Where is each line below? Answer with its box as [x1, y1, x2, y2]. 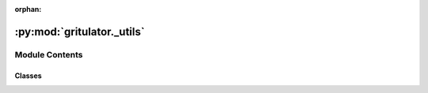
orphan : [14, 5, 42, 13]
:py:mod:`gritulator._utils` [14, 24, 145, 39]
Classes [14, 71, 43, 80]
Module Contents [14, 49, 83, 60]
